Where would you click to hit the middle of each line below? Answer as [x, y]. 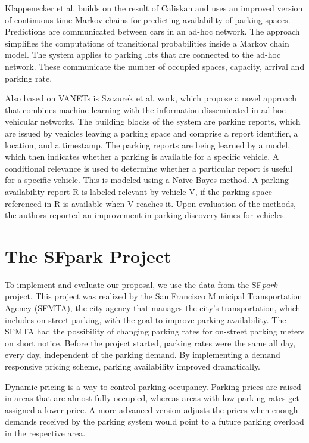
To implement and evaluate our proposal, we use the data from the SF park [141, 284]
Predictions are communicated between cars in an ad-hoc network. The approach [152, 31]
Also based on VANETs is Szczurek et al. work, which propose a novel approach [151, 98]
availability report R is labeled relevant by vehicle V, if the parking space [138, 191]
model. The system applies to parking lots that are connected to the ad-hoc [143, 55]
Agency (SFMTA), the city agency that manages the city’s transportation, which [153, 308]
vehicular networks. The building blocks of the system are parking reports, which [153, 121]
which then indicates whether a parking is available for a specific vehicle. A [142, 157]
